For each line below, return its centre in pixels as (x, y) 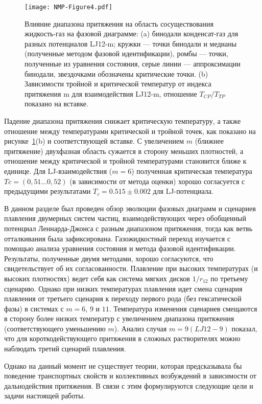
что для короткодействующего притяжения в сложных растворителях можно (122, 338)
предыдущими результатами (47, 191)
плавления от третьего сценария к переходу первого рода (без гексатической (123, 298)
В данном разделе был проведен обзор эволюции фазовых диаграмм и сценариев (130, 208)
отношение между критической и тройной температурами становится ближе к (125, 161)
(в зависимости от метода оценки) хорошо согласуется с (157, 181)
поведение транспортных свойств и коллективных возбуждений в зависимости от (130, 376)
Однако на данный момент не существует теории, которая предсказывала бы (123, 365)
